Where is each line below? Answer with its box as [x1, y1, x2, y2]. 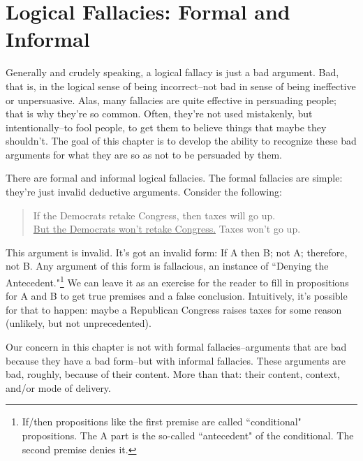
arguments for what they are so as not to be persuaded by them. [6, 147, 282, 161]
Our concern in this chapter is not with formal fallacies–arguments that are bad [6, 339, 347, 354]
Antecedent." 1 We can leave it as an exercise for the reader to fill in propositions [6, 273, 349, 289]
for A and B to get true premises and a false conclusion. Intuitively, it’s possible [6, 288, 348, 303]
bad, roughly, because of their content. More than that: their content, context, [6, 367, 340, 381]
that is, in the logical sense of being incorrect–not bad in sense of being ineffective [6, 78, 356, 93]
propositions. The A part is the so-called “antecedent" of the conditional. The [22, 428, 354, 443]
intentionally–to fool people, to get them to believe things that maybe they [6, 119, 327, 134]
